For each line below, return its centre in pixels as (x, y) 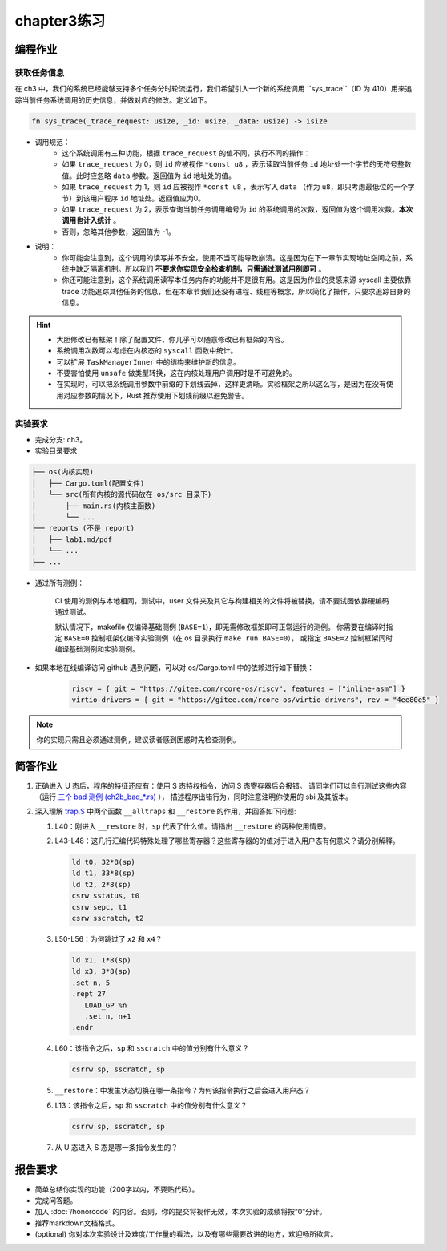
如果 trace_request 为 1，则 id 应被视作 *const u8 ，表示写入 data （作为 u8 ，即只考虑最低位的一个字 (238, 187)
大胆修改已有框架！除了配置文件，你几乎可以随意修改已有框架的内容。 (172, 339)
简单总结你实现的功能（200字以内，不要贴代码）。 (117, 1189)
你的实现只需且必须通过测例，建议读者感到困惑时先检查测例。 (138, 739)
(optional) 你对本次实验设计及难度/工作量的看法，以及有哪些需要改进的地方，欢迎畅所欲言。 (186, 1234)
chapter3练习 (60, 21)
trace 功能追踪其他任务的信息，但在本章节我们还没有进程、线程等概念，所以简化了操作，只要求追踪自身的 (236, 291)
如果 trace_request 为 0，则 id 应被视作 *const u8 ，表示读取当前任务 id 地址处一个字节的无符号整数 (237, 164)
